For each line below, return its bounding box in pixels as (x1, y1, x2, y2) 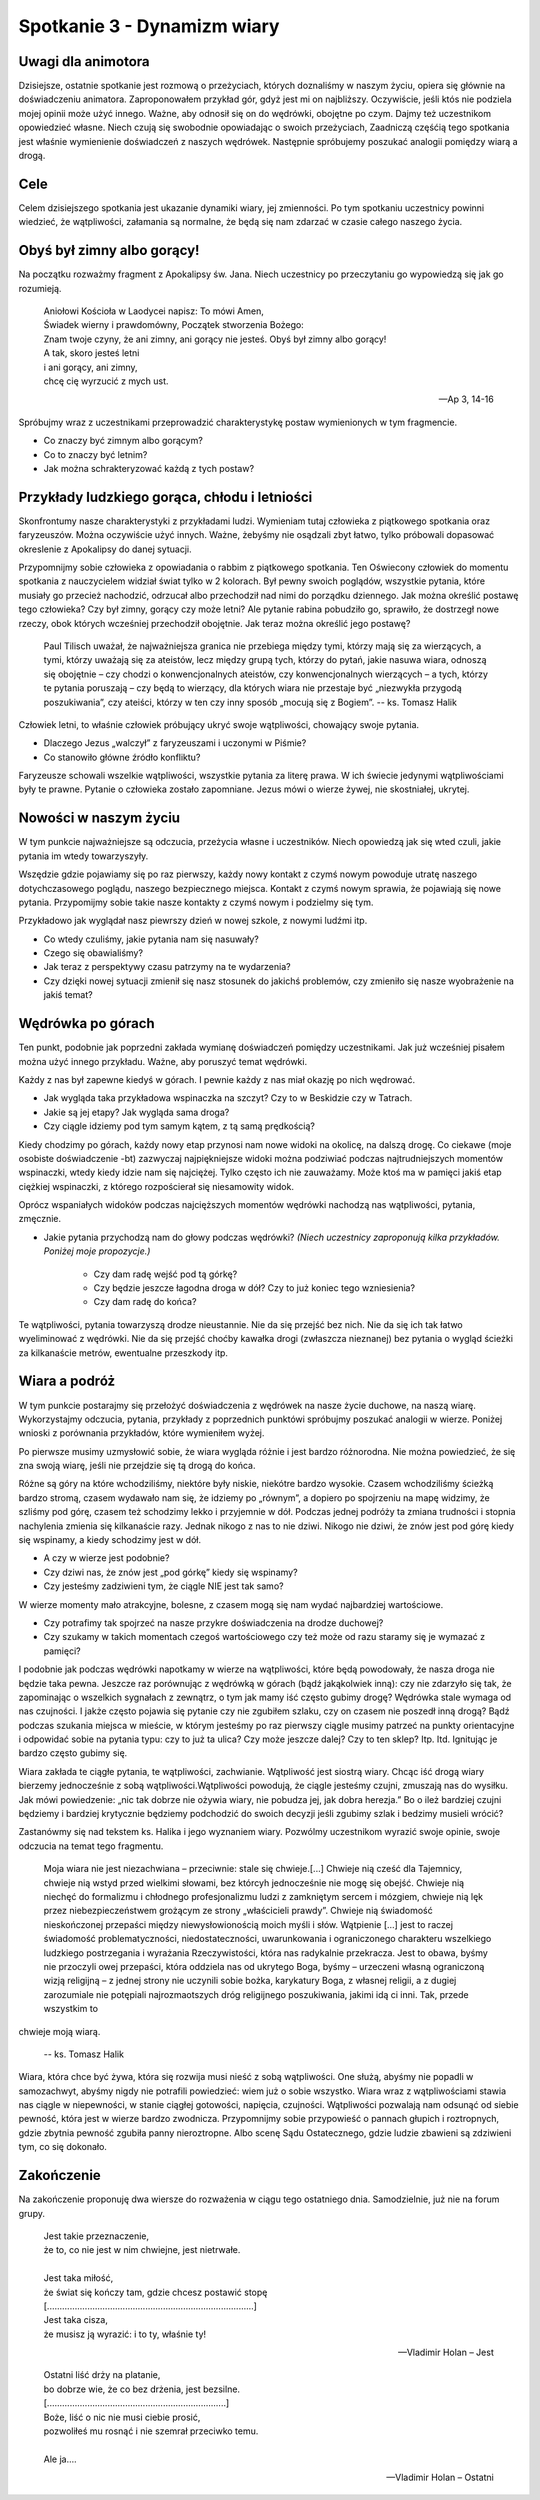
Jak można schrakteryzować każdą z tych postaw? (43, 462, 255, 474)
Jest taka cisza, (43, 2314, 109, 2326)
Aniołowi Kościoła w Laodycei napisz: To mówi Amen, (43, 305, 264, 317)
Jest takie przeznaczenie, (43, 2230, 150, 2242)
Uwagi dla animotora (18, 53, 150, 70)
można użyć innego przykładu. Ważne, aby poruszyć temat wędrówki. (18, 1055, 308, 1067)
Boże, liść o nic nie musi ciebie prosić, (43, 2411, 201, 2423)
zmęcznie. (18, 1213, 62, 1225)
